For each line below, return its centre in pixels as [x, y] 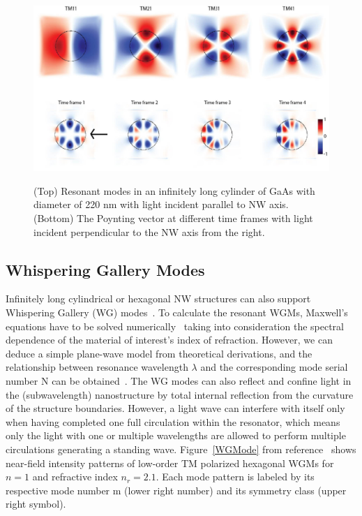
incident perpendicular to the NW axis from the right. [149, 231]
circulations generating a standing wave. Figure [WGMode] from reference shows [181, 449]
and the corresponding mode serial [274, 367]
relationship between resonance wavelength [97, 367]
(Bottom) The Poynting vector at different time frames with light [173, 218]
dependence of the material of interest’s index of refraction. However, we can [169, 340]
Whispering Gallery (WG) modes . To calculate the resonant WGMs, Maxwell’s [177, 312]
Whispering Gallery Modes [105, 269]
